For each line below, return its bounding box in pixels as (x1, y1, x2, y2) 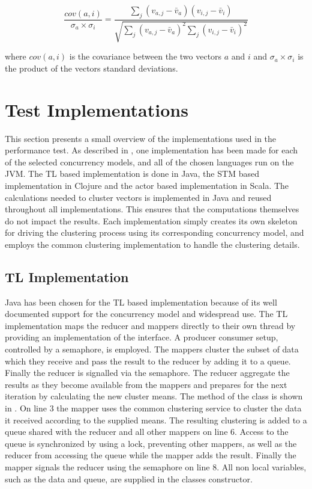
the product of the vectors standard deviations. (5, 61, 178, 74)
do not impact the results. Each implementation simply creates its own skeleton (5, 214, 298, 227)
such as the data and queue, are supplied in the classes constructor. (5, 472, 253, 485)
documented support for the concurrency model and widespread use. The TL (5, 307, 288, 320)
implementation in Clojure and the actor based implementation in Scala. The (5, 179, 289, 191)
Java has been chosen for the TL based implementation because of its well (5, 295, 277, 308)
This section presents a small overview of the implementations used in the (5, 132, 277, 144)
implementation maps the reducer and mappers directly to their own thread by (5, 319, 296, 331)
